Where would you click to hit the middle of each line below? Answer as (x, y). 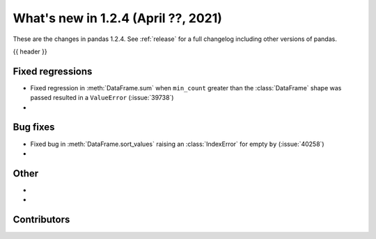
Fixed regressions (53, 71)
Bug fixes (34, 127)
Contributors (41, 220)
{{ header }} (30, 51)
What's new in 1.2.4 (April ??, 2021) (118, 18)
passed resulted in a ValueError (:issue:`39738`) (102, 98)
